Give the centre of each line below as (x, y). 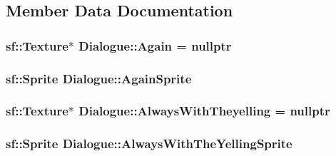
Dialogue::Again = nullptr (155, 45)
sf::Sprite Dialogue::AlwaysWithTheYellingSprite (149, 144)
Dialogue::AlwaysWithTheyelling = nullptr (204, 111)
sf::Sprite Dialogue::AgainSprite (99, 78)
